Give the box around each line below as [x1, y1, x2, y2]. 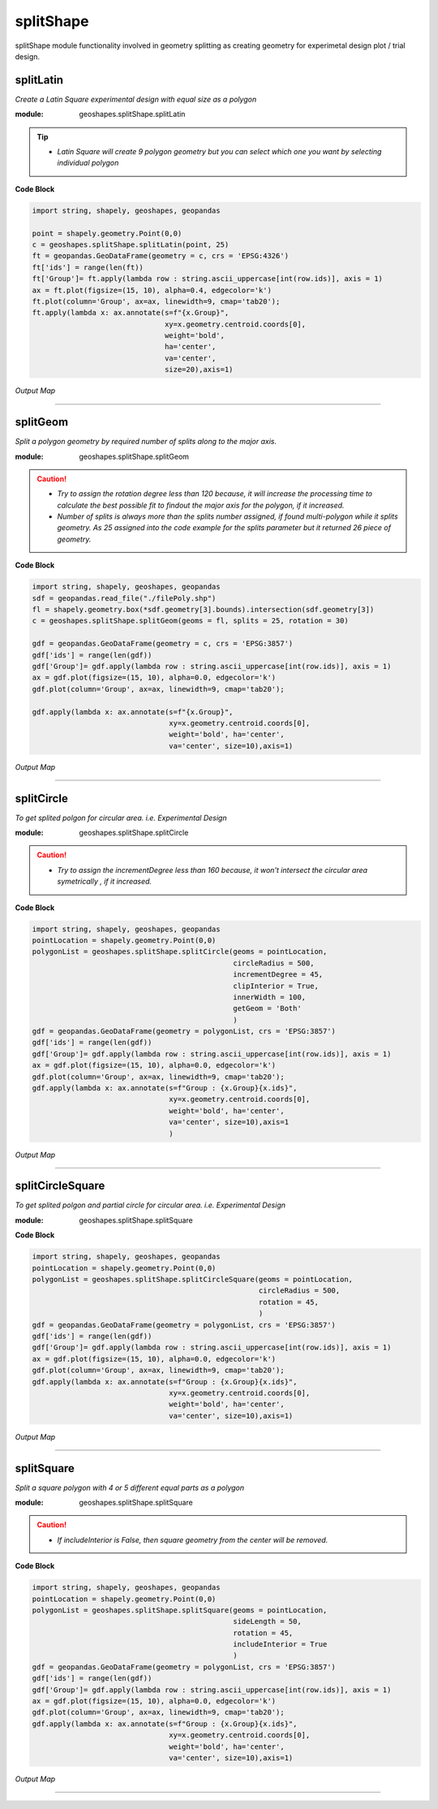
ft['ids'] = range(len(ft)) [32, 262, 144, 272]
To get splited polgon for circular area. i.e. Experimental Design [15, 813, 227, 822]
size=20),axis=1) [164, 365, 234, 374]
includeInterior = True [232, 1640, 328, 1649]
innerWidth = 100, [232, 992, 307, 1002]
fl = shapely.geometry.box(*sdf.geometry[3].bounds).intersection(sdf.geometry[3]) [32, 605, 375, 615]
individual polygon [57, 158, 119, 168]
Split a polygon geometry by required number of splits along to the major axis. [15, 437, 277, 447]
